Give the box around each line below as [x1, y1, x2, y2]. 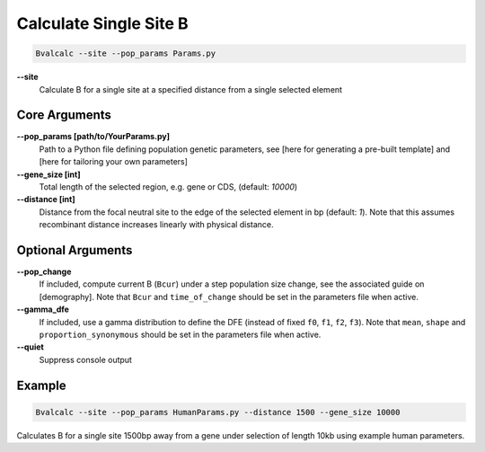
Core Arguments [16, 108, 112, 123]
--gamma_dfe [16, 304, 69, 315]
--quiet [16, 341, 44, 352]
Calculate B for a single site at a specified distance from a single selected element [39, 84, 343, 94]
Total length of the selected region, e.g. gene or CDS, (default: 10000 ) [39, 181, 298, 192]
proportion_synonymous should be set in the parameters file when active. [39, 329, 322, 341]
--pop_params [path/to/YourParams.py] [16, 131, 171, 142]
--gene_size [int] [16, 169, 81, 180]
